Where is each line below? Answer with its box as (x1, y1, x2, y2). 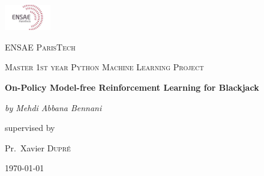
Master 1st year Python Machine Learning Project (5, 61, 204, 73)
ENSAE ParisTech (5, 40, 76, 53)
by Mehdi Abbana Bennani (5, 101, 102, 114)
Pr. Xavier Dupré (5, 141, 71, 154)
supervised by (5, 121, 55, 134)
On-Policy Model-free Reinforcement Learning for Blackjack (5, 81, 259, 94)
